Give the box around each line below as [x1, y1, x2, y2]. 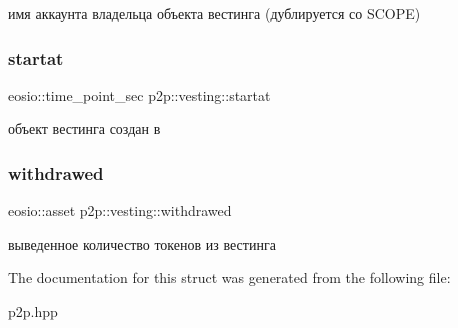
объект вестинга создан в [8, 118, 161, 139]
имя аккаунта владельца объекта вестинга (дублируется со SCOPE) [8, 3, 421, 23]
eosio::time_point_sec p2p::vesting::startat [8, 84, 271, 105]
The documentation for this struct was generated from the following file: [8, 267, 451, 288]
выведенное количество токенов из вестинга [8, 233, 276, 254]
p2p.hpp [8, 301, 58, 321]
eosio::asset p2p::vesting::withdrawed [8, 200, 232, 221]
